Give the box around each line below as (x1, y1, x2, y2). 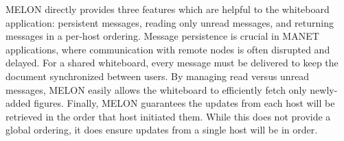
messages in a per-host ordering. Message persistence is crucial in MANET (5, 29, 319, 43)
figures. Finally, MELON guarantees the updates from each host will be (34, 96, 335, 110)
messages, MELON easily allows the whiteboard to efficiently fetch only (5, 82, 307, 97)
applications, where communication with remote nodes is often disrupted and (5, 42, 330, 56)
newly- (310, 82, 338, 97)
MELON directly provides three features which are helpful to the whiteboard (5, 2, 330, 16)
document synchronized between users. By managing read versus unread (5, 68, 310, 83)
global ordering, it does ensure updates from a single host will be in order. (5, 123, 318, 137)
